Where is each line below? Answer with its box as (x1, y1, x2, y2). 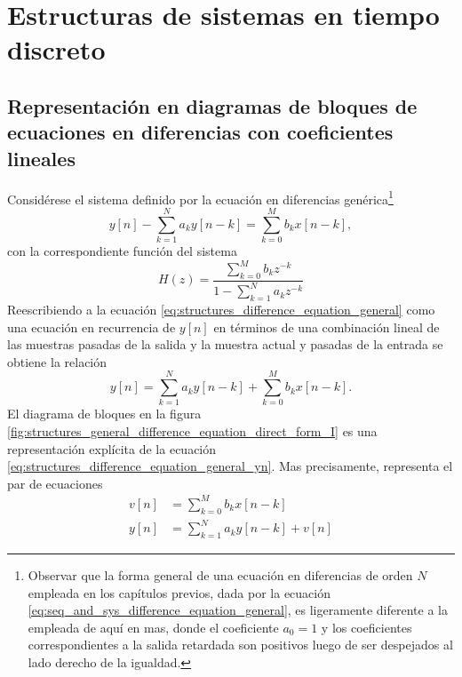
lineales (7, 144, 76, 171)
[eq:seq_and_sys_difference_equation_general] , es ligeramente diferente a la (28, 601, 448, 619)
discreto (7, 31, 106, 68)
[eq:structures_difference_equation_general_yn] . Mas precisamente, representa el (7, 457, 453, 475)
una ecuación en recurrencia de (7, 317, 176, 336)
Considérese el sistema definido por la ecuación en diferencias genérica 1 (7, 187, 394, 208)
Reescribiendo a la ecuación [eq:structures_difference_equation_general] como (7, 299, 435, 318)
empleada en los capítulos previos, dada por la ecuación (28, 583, 331, 601)
